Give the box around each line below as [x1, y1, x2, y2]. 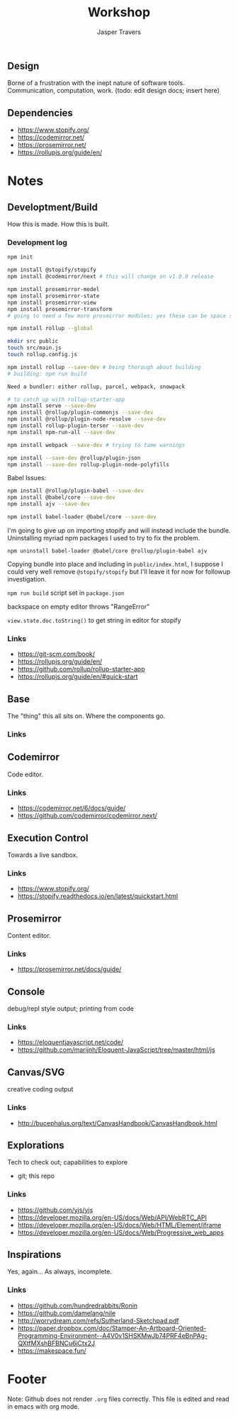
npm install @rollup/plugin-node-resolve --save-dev [7, 416, 166, 423]
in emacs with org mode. [7, 1402, 80, 1410]
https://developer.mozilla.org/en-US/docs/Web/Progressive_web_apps [17, 1228, 225, 1237]
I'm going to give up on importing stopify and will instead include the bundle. [7, 526, 231, 535]
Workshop [87, 4, 151, 21]
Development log [7, 238, 67, 248]
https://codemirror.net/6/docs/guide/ [17, 804, 126, 812]
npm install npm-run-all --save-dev [7, 429, 115, 436]
